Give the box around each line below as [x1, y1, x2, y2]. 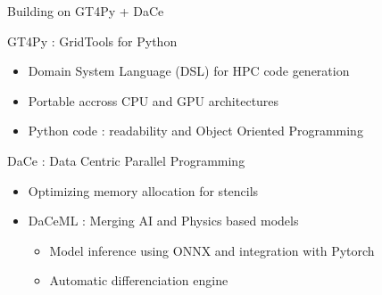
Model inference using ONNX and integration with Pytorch [49, 241, 375, 259]
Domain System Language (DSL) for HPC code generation [28, 61, 350, 80]
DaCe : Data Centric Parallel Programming [7, 151, 245, 169]
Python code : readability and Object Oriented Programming [28, 121, 363, 140]
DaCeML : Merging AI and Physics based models [28, 211, 299, 230]
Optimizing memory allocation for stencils [28, 181, 259, 200]
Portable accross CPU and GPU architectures [28, 91, 279, 110]
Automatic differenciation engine [49, 271, 228, 290]
